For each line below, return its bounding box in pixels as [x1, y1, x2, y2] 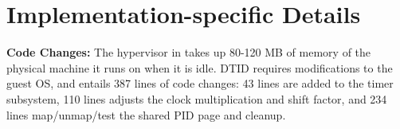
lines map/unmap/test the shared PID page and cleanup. [6, 106, 286, 123]
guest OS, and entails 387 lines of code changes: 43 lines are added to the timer [6, 75, 394, 92]
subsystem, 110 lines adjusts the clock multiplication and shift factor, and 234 [6, 90, 387, 107]
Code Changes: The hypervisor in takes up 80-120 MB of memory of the [6, 44, 371, 61]
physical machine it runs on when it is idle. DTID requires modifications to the [6, 59, 393, 76]
